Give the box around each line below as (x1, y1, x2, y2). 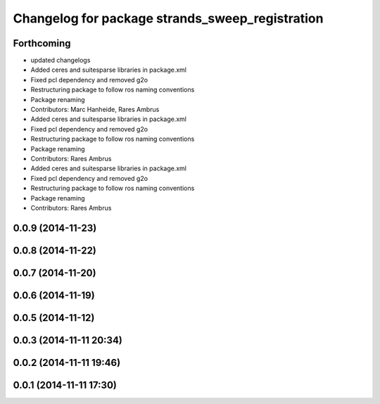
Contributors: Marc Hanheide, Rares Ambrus (30, 106, 160, 114)
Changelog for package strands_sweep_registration (13, 11, 324, 26)
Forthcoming (13, 37, 71, 49)
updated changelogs (30, 56, 91, 65)
